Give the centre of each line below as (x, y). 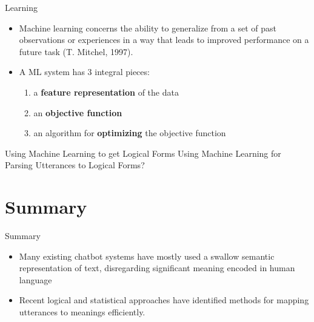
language (35, 279)
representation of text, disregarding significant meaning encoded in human (157, 268)
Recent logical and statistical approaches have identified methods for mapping (164, 300)
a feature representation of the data (106, 92)
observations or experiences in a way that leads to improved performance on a (164, 40)
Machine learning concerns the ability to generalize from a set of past (148, 28)
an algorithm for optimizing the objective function (130, 133)
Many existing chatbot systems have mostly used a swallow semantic (147, 256)
